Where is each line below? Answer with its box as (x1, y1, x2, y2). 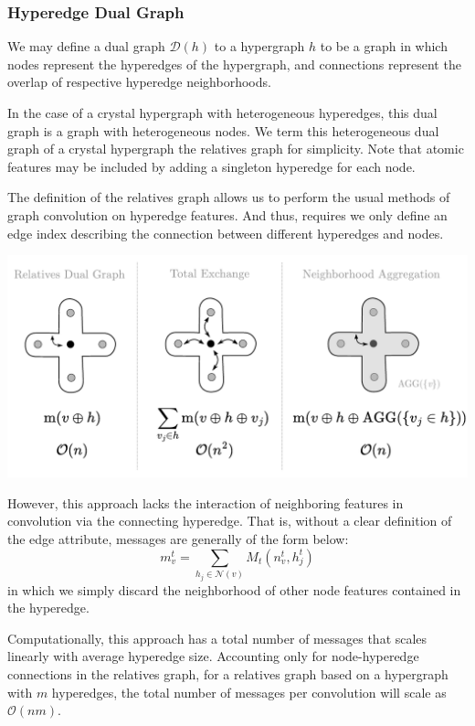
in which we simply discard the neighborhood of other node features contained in (7, 580, 461, 599)
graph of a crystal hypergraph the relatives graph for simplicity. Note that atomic (7, 139, 464, 158)
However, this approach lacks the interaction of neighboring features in (7, 493, 404, 512)
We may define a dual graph (7, 37, 165, 56)
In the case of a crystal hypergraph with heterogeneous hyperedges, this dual (7, 103, 438, 122)
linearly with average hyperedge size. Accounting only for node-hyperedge (7, 646, 419, 666)
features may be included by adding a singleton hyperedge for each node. (7, 156, 416, 176)
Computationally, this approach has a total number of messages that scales (7, 628, 427, 647)
